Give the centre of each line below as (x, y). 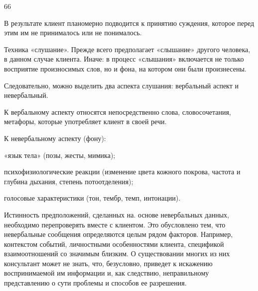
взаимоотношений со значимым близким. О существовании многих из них (117, 254)
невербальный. (26, 95)
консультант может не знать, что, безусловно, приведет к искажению (108, 263)
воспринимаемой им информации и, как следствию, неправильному (107, 273)
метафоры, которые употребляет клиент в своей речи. (85, 121)
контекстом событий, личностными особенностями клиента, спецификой (114, 244)
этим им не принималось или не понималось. (73, 33)
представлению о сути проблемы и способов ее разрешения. (95, 283)
